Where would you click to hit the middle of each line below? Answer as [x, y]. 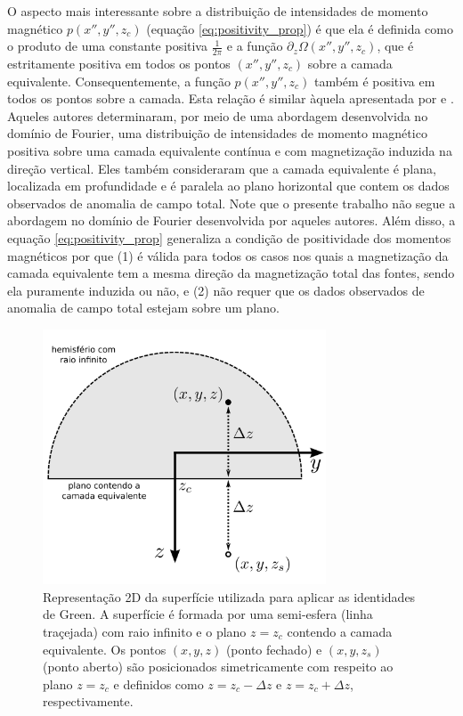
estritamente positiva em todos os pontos [119, 64]
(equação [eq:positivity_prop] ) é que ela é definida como [300, 28]
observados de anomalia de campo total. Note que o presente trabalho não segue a [231, 203]
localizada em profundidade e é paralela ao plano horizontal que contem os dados [228, 186]
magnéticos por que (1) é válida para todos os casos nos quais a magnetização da [228, 255]
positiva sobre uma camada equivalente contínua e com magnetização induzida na [230, 150]
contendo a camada [340, 632]
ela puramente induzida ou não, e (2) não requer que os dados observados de [216, 290]
